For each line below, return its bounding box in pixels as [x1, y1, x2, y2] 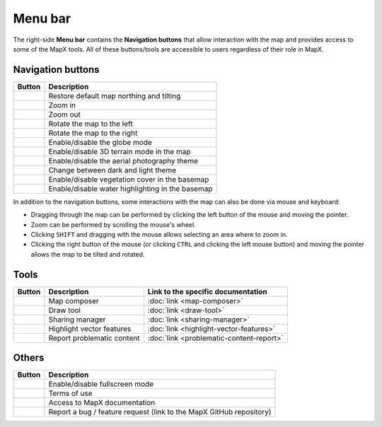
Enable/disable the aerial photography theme [48, 156, 198, 165]
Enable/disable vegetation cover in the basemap [48, 174, 209, 184]
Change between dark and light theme [48, 165, 177, 175]
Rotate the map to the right [48, 128, 138, 138]
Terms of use [48, 389, 93, 399]
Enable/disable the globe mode [48, 137, 152, 147]
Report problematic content [48, 333, 140, 343]
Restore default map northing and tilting [48, 90, 181, 100]
